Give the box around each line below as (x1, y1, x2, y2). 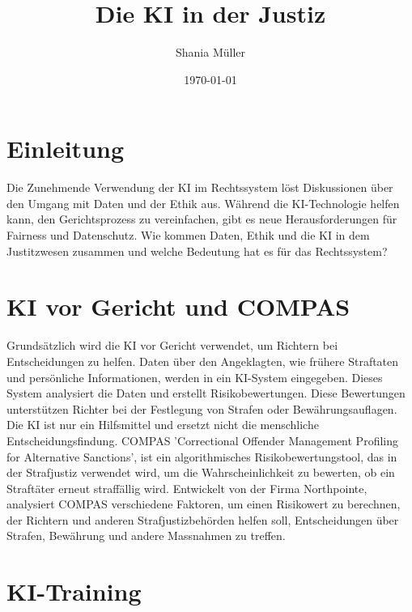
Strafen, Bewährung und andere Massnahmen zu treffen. (6, 527, 286, 544)
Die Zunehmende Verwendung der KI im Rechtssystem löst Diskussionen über (6, 179, 393, 196)
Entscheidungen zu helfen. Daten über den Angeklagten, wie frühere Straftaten (6, 352, 399, 369)
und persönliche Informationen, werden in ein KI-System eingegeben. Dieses (6, 368, 383, 385)
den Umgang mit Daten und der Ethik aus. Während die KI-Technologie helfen (6, 194, 400, 211)
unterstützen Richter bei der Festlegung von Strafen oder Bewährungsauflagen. (6, 400, 397, 417)
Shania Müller (175, 44, 246, 61)
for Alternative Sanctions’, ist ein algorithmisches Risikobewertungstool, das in (6, 448, 397, 465)
